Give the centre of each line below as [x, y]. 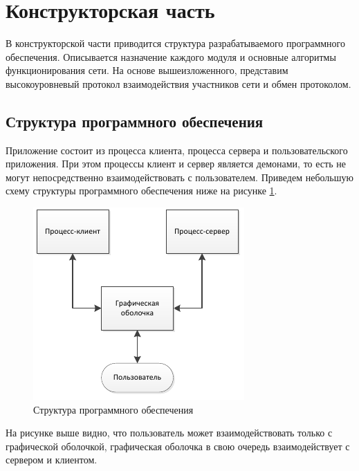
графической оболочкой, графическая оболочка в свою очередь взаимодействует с [178, 446]
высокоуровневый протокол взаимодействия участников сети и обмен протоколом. [178, 83]
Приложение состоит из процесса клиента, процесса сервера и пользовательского [177, 150]
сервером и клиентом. [52, 460]
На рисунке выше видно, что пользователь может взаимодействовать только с [169, 433]
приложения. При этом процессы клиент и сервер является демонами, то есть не [176, 164]
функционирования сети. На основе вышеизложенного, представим [147, 70]
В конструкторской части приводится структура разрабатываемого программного [175, 43]
